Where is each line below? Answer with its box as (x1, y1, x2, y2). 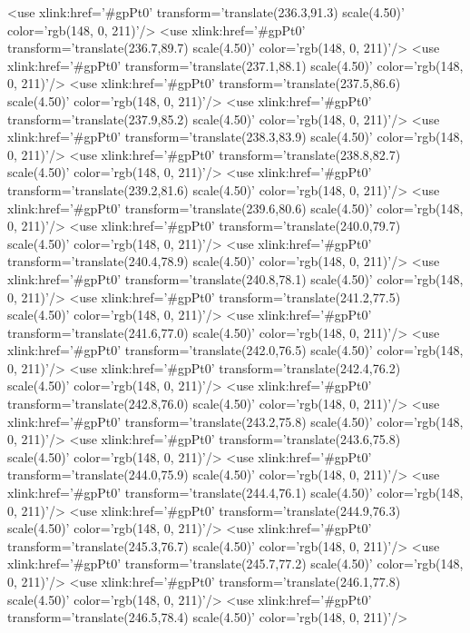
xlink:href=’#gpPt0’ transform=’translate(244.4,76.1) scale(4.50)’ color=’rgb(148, (7, 483, 464, 502)
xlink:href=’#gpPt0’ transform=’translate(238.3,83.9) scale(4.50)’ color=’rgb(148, (7, 127, 464, 146)
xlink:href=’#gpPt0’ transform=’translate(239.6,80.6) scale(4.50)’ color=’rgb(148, (7, 198, 464, 217)
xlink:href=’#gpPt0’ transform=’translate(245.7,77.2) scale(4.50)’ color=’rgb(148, (7, 554, 464, 573)
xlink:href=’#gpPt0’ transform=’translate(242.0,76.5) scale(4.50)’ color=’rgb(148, (7, 341, 464, 360)
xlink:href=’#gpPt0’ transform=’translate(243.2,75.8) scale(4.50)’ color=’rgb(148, (7, 411, 464, 430)
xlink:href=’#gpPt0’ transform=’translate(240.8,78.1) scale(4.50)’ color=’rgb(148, (7, 269, 464, 288)
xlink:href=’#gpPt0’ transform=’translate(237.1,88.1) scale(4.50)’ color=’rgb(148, (7, 55, 464, 74)
